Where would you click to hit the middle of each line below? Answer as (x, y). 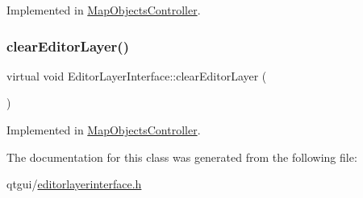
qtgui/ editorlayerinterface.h (74, 184)
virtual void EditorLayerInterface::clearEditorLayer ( (137, 75)
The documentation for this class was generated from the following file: (182, 157)
